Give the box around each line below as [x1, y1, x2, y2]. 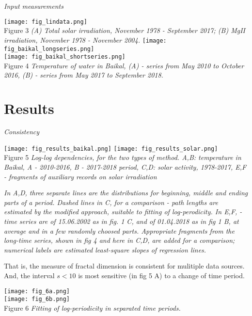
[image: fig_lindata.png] [4, 18, 87, 25]
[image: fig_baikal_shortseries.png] [4, 53, 126, 61]
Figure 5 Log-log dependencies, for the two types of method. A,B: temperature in [4, 152, 241, 162]
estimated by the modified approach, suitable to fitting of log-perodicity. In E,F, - [4, 206, 242, 217]
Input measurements [4, 1, 63, 11]
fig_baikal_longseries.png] [4, 45, 94, 52]
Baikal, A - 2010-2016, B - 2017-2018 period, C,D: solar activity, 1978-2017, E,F [4, 161, 247, 172]
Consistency [4, 126, 39, 137]
